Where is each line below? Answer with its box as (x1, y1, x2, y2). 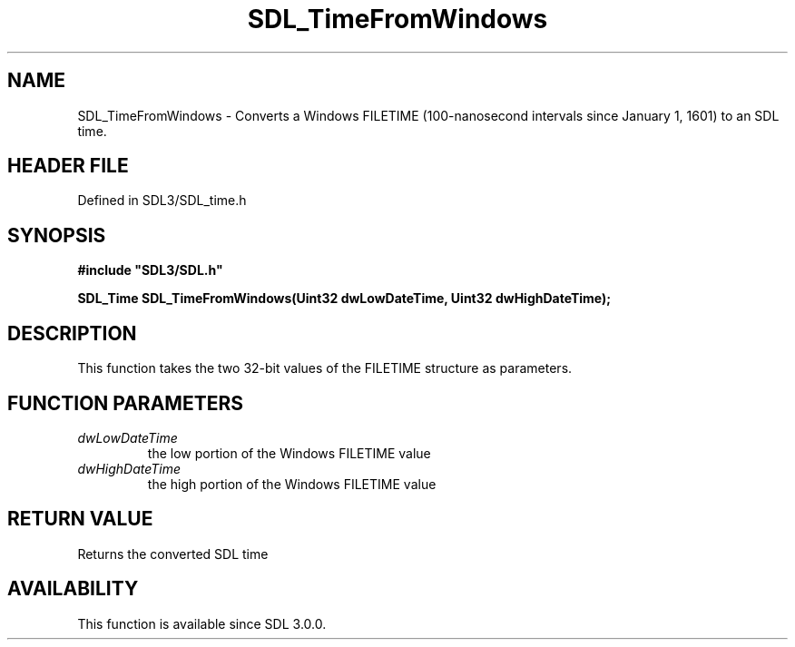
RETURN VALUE (7, 507, 153, 531)
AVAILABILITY (7, 577, 139, 601)
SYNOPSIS (7, 223, 106, 247)
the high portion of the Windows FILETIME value (147, 475, 437, 492)
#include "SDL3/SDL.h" (77, 262, 223, 279)
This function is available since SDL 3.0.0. (77, 615, 327, 632)
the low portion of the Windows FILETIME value (147, 445, 431, 461)
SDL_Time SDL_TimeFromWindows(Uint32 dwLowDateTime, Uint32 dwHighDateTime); (77, 290, 612, 307)
